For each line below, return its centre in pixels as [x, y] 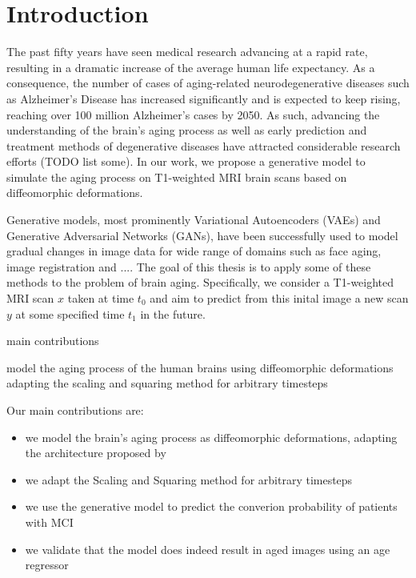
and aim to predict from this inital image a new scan [279, 298]
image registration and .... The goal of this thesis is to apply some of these [189, 266]
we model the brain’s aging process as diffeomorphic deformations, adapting [211, 437]
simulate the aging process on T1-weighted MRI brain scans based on [177, 177]
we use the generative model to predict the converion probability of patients [211, 506]
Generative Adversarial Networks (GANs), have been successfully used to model [202, 235]
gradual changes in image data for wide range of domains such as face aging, [194, 251]
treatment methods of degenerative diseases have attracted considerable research [204, 145]
